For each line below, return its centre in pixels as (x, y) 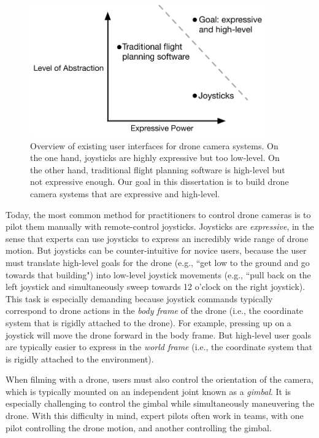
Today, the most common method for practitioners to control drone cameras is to (158, 214)
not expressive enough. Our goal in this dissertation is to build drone (159, 182)
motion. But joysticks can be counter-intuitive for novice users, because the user (156, 250)
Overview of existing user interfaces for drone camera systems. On (154, 145)
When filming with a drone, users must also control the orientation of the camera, (159, 379)
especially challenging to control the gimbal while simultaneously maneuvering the (160, 403)
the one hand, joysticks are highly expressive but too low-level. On (155, 158)
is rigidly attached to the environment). (80, 358)
